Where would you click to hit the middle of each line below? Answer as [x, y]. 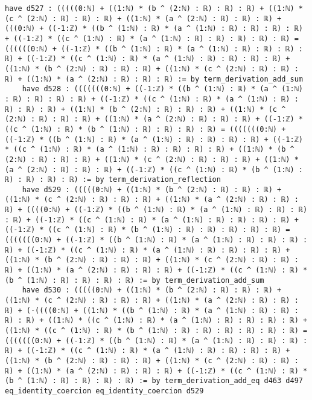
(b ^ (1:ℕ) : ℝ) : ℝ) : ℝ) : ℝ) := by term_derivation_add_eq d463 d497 [154, 381]
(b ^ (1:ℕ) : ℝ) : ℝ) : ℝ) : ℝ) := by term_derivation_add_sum [135, 280]
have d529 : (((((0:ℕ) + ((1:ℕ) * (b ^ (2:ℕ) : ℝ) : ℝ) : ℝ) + [152, 189]
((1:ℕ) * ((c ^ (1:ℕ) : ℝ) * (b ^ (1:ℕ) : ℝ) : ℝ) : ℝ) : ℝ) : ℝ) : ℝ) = [156, 331]
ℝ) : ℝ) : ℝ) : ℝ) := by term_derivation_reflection [113, 180]
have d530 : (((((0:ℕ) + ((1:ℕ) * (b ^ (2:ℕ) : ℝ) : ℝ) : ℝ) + [152, 290]
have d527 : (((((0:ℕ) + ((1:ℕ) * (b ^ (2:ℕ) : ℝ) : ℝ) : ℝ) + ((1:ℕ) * [154, 8]
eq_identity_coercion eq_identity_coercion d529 [104, 391]
